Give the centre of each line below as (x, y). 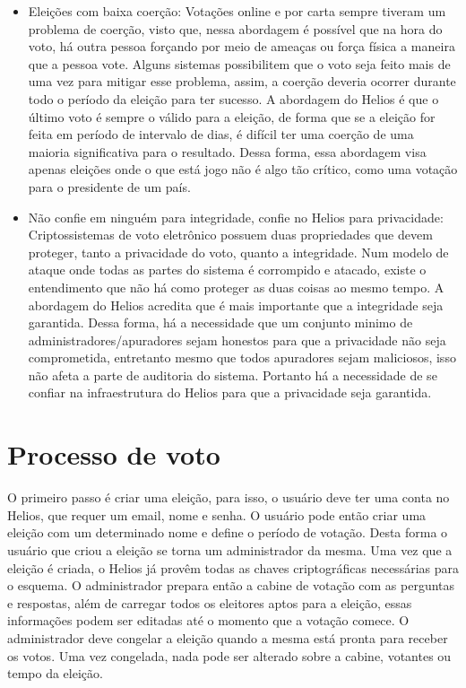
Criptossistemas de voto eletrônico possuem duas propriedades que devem (230, 235)
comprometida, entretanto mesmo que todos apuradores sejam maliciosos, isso (242, 357)
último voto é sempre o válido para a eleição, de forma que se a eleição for (232, 116)
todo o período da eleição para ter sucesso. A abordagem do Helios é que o (233, 98)
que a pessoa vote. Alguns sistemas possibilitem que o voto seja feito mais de (239, 63)
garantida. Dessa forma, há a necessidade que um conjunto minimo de (220, 322)
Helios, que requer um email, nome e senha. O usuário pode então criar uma (217, 514)
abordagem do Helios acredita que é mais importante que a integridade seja (236, 305)
